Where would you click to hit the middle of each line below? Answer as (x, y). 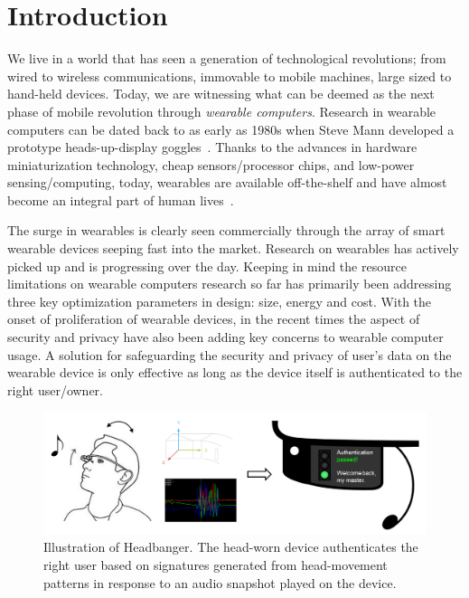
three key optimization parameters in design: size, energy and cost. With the (220, 301)
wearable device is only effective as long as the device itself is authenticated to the (235, 372)
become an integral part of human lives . (121, 199)
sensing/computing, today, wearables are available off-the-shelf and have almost (227, 182)
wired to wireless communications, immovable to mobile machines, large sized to (230, 76)
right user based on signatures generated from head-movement (216, 564)
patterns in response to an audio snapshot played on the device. (220, 582)
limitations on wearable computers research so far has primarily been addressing (230, 284)
